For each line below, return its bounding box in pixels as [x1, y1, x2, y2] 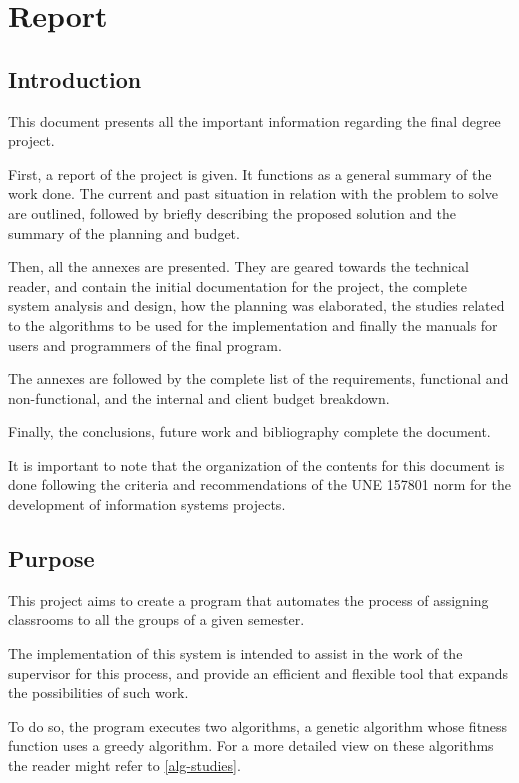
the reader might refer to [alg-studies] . [8, 755, 241, 776]
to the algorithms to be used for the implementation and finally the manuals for [8, 314, 498, 335]
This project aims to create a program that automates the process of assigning [8, 589, 489, 610]
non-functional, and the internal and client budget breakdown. [8, 387, 390, 408]
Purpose [8, 543, 95, 574]
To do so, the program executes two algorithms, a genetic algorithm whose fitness [8, 715, 508, 736]
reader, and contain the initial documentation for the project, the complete [8, 275, 468, 296]
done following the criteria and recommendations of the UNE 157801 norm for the [8, 474, 511, 495]
